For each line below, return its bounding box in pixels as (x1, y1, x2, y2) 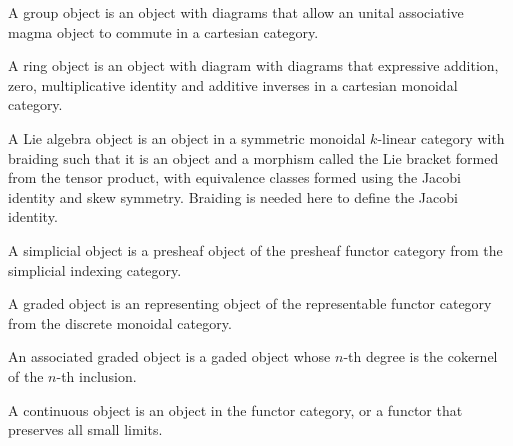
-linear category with (377, 127, 505, 148)
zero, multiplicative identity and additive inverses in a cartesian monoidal (8, 74, 458, 95)
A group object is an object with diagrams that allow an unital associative (8, 2, 464, 22)
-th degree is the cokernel (343, 346, 498, 367)
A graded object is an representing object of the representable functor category (8, 293, 492, 314)
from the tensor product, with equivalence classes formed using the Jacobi (8, 167, 461, 188)
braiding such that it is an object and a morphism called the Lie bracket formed (8, 147, 499, 168)
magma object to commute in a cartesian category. (8, 21, 319, 42)
